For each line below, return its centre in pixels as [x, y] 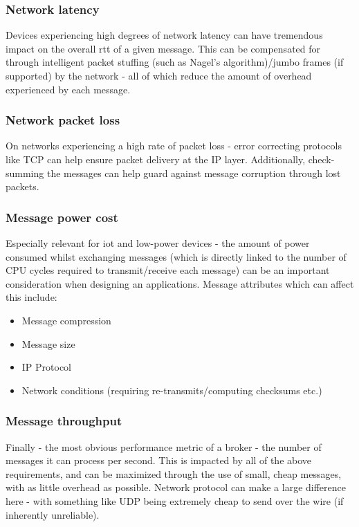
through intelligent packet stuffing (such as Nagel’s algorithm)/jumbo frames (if [175, 62]
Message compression [66, 320]
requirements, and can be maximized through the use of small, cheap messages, [174, 473]
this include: [31, 297]
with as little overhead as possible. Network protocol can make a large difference [176, 487]
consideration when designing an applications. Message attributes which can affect [180, 283]
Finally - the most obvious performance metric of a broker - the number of [164, 446]
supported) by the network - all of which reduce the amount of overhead [159, 75]
